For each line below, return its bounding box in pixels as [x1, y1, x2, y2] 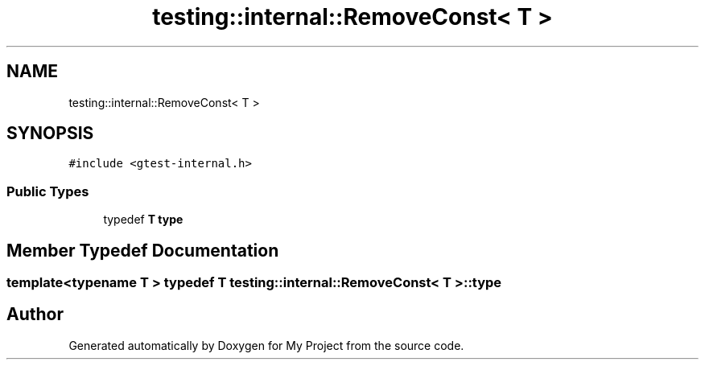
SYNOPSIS [6, 123, 94, 144]
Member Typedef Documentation [6, 240, 279, 261]
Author [6, 304, 64, 325]
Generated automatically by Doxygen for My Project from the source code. [68, 338, 464, 352]
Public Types [6, 183, 89, 199]
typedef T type [103, 212, 183, 227]
